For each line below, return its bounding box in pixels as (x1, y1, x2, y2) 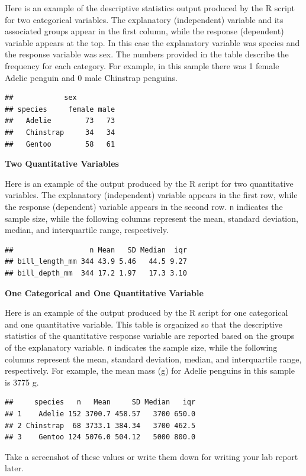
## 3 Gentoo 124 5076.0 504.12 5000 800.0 (5, 433, 196, 442)
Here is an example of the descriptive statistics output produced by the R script (5, 2, 295, 14)
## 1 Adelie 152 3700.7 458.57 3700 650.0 (5, 409, 196, 418)
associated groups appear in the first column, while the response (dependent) (5, 25, 284, 37)
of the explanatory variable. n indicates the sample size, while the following (5, 341, 278, 353)
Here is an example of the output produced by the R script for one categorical (5, 306, 288, 319)
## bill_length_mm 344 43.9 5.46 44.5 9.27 (5, 257, 187, 266)
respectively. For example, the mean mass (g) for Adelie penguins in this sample (5, 364, 295, 377)
